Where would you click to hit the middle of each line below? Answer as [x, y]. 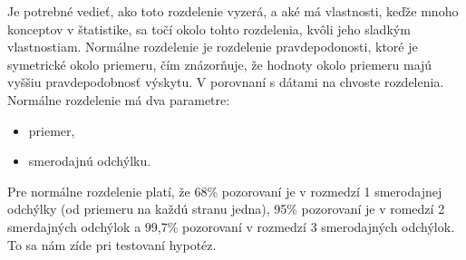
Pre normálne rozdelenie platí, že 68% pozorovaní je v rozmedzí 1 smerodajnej [225, 191]
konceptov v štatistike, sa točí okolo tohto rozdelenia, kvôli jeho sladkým [209, 29]
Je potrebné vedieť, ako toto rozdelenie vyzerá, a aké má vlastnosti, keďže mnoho [233, 11]
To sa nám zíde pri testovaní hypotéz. [112, 244]
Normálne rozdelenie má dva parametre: [119, 99]
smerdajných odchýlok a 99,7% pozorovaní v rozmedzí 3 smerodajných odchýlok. [231, 226]
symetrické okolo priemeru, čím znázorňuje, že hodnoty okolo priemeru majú [220, 64]
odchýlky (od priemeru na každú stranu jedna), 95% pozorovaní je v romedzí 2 [226, 209]
